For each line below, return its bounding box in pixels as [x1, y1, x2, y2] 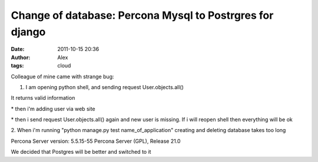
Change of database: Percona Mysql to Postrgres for [11, 9, 274, 22]
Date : [11, 46, 25, 53]
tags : [11, 62, 24, 69]
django [11, 25, 46, 38]
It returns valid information [11, 95, 75, 102]
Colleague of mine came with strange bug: [11, 73, 114, 80]
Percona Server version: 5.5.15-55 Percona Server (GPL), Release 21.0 [11, 137, 181, 144]
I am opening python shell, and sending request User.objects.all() [25, 83, 184, 90]
